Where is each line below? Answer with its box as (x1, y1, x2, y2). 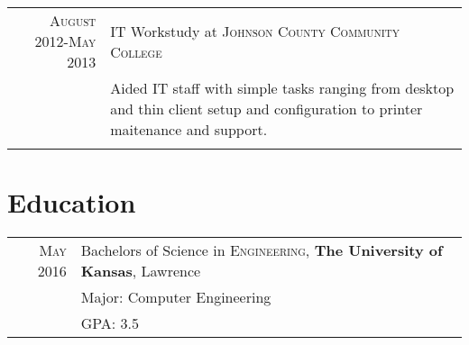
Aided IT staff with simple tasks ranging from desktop (110, 77, 455, 98)
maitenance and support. (110, 119, 268, 140)
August (50, 10, 97, 31)
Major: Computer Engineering (80, 286, 271, 308)
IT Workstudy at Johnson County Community (110, 20, 400, 41)
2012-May (34, 31, 97, 51)
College (110, 41, 162, 62)
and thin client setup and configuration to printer (110, 98, 423, 119)
